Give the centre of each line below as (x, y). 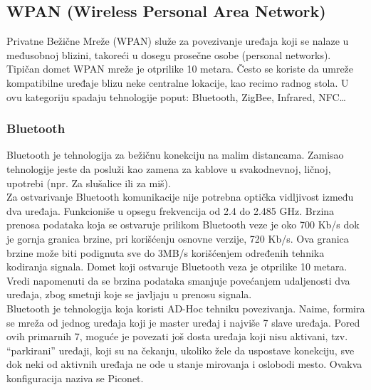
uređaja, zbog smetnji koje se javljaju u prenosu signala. (129, 294)
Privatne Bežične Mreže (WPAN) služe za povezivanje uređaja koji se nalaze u (178, 41)
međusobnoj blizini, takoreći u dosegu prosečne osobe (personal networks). (169, 54)
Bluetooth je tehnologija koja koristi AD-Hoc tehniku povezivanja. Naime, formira (186, 308)
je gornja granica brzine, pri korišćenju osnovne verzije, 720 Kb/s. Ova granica (178, 238)
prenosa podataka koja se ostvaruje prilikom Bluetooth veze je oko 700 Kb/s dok (183, 225)
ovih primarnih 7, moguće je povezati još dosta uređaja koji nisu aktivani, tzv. (177, 336)
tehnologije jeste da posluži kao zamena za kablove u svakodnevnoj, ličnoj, (169, 168)
